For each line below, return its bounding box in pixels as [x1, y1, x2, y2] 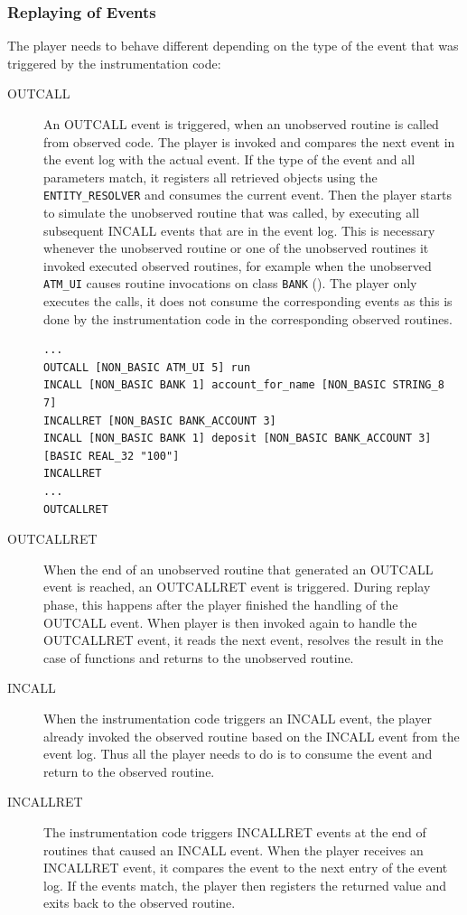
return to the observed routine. [43, 761, 215, 780]
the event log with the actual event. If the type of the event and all [43, 150, 416, 169]
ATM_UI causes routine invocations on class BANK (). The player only [43, 274, 417, 293]
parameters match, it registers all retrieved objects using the [43, 167, 378, 186]
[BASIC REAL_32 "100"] [43, 449, 180, 462]
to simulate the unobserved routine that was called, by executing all [43, 203, 420, 222]
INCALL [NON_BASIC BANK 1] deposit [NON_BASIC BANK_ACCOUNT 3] [43, 432, 432, 445]
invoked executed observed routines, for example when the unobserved [43, 256, 432, 275]
